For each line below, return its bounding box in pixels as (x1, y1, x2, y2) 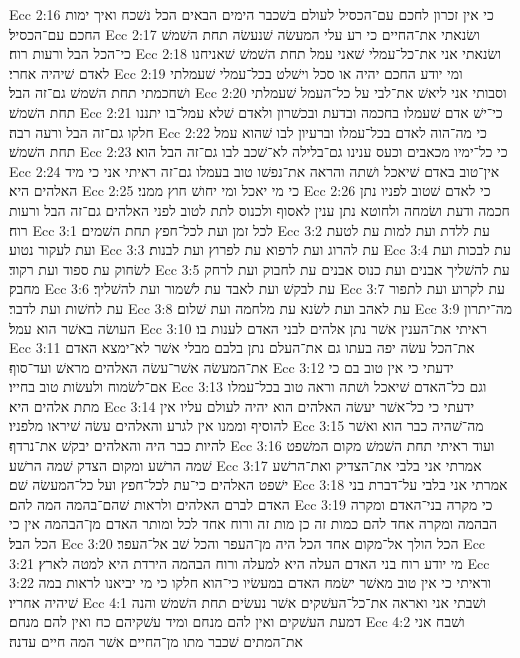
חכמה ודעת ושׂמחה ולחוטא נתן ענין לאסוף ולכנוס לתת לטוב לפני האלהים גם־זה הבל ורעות (9, 199, 510, 220)
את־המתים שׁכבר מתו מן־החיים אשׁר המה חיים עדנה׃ (9, 631, 303, 651)
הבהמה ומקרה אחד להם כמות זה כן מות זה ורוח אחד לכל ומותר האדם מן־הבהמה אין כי (9, 513, 497, 534)
